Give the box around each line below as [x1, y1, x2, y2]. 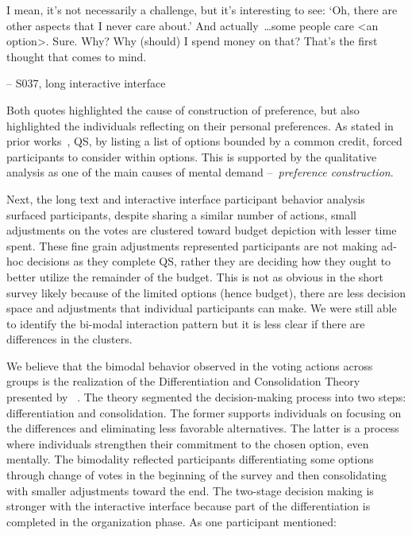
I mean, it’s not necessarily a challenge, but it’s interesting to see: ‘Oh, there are [6, 2, 398, 17]
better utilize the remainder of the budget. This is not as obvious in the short [6, 268, 383, 285]
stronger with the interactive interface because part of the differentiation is [6, 498, 371, 514]
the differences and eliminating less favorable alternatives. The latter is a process [6, 420, 399, 436]
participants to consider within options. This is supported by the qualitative [6, 148, 377, 165]
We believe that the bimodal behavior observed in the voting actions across [6, 357, 373, 374]
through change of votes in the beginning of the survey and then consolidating [6, 467, 387, 483]
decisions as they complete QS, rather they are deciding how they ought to [27, 253, 391, 269]
